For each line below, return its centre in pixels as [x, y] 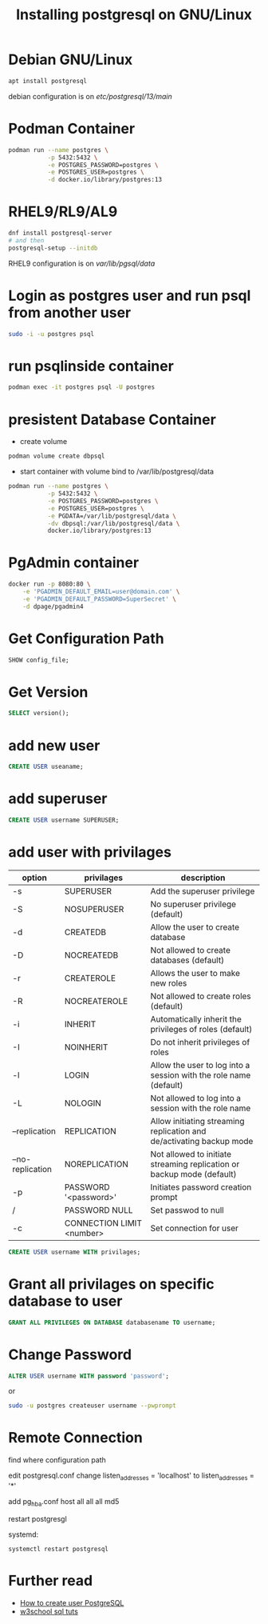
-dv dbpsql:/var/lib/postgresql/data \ [114, 523]
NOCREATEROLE [96, 1001]
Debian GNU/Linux [71, 60]
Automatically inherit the [196, 1019]
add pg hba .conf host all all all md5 [64, 1502]
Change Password [70, 1354]
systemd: [24, 1534]
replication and [178, 1131]
